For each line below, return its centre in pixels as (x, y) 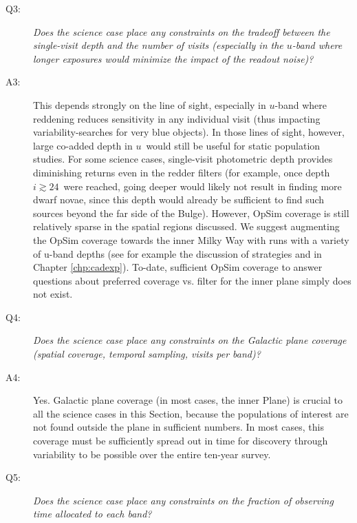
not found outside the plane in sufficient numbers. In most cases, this (178, 427)
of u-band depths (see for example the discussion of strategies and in (177, 253)
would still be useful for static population (233, 145)
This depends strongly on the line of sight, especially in (150, 104)
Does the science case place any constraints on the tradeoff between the (182, 31)
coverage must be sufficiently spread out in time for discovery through (181, 441)
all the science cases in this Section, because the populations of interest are (191, 413)
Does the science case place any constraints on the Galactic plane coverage (190, 340)
